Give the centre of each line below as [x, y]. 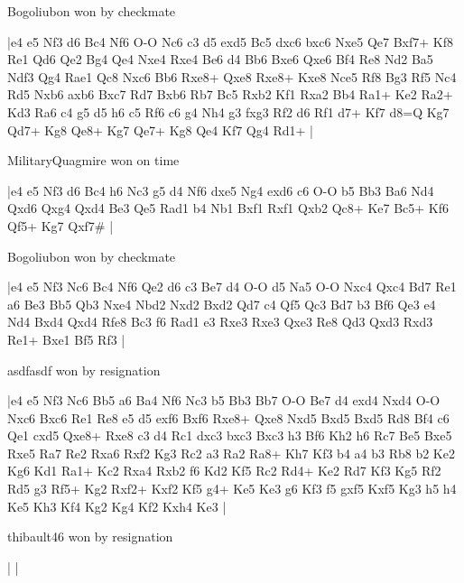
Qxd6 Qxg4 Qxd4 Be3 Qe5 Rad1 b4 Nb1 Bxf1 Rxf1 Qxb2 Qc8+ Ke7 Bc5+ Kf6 [228, 208]
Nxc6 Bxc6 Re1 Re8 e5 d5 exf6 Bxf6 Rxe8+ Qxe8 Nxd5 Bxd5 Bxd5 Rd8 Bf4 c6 [228, 417]
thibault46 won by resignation [90, 537]
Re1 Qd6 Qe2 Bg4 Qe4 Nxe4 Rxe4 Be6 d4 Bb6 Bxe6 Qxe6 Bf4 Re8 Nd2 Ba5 [220, 59]
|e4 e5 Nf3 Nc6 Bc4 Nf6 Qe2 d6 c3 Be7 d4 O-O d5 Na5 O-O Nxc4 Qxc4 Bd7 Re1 [232, 287]
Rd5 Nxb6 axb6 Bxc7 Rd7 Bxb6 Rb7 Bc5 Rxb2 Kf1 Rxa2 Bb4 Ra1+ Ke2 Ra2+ [230, 94]
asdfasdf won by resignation [84, 370]
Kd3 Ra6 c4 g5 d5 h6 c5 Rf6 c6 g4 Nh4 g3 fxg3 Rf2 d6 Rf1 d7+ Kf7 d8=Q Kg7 [228, 111]
